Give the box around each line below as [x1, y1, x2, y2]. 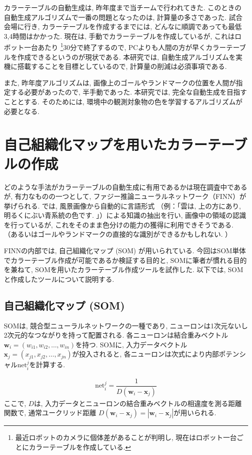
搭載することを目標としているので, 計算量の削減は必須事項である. [17, 61, 227, 71]
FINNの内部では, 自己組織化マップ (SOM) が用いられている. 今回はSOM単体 [4, 245, 246, 256]
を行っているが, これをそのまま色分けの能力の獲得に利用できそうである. [4, 219, 234, 229]
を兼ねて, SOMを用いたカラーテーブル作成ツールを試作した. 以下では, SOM [4, 264, 243, 275]
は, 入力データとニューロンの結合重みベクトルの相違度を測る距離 [34, 398, 242, 408]
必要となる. [4, 106, 40, 116]
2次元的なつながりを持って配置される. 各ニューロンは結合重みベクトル [4, 330, 228, 340]
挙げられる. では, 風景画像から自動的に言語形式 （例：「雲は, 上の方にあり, [4, 200, 241, 211]
